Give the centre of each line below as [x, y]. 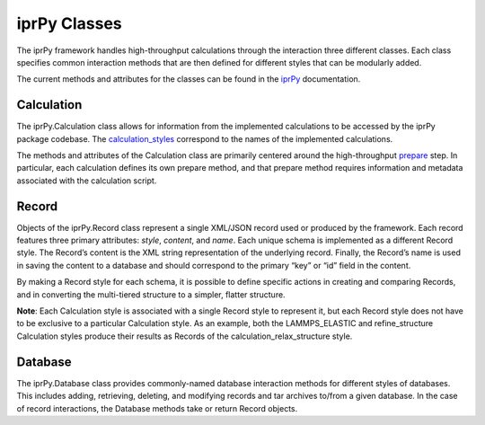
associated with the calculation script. [87, 181]
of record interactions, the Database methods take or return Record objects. [157, 408]
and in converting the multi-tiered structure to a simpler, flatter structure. [151, 294]
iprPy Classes [69, 23]
